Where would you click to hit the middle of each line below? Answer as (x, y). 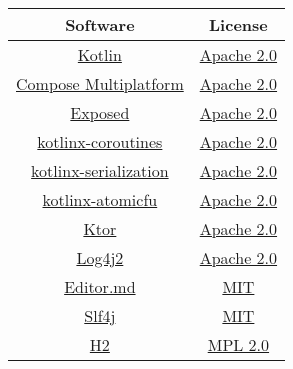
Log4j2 (100, 257)
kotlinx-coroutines (100, 141)
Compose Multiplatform (100, 83)
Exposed (100, 112)
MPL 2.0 (238, 344)
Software (100, 24)
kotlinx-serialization (100, 170)
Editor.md (100, 286)
